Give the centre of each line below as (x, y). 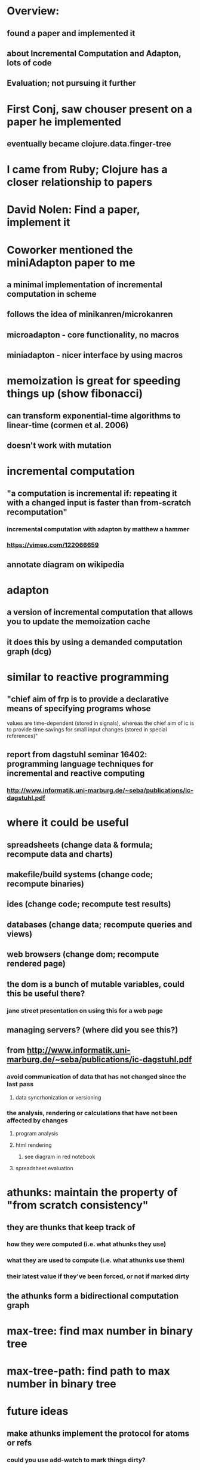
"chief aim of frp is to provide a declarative (88, 699)
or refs (19, 1443)
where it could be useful (68, 823)
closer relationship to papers (80, 183)
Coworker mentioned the (70, 250)
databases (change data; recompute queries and (100, 924)
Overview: (33, 11)
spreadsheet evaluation (44, 1168)
